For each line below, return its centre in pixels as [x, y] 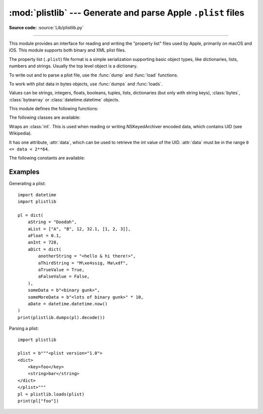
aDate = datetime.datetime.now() [68, 304]
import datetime [37, 195]
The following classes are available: [45, 117]
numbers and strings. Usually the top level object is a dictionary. [73, 66]
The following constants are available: [47, 158]
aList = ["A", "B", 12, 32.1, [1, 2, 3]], [79, 229]
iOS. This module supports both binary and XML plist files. [67, 50]
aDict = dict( [45, 249]
